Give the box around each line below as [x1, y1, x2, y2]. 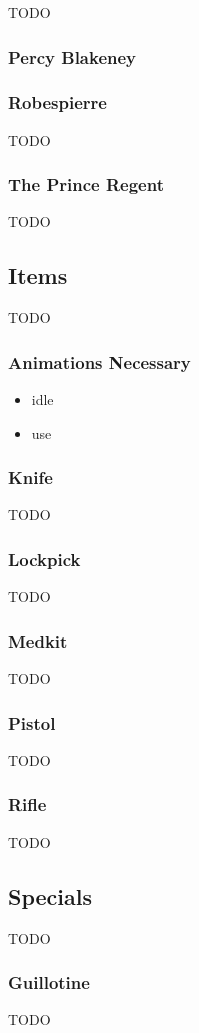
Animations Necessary [8, 349, 191, 374]
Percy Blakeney [8, 44, 137, 69]
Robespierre [8, 90, 107, 115]
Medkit [8, 628, 68, 653]
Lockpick [8, 547, 81, 571]
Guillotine [8, 970, 90, 995]
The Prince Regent [8, 172, 164, 197]
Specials [8, 880, 92, 911]
